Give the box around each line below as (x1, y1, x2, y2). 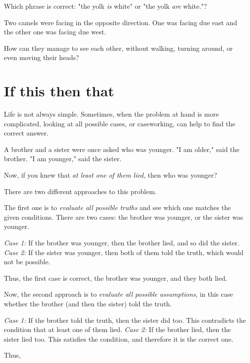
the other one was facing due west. (4, 27, 106, 37)
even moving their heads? (4, 52, 79, 62)
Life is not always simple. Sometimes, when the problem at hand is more (4, 109, 219, 119)
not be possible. (4, 257, 50, 267)
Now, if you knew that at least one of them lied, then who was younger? (4, 170, 217, 180)
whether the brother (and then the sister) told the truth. (4, 299, 172, 308)
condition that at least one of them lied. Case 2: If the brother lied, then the (4, 324, 231, 334)
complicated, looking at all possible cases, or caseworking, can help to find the (4, 118, 235, 128)
